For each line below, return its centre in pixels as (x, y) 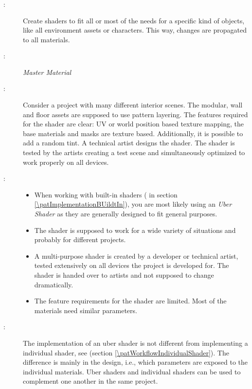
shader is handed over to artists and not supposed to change (124, 274)
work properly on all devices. (66, 162)
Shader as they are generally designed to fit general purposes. (126, 214)
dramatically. (54, 284)
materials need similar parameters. (86, 310)
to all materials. (46, 39)
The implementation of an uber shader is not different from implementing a (135, 343)
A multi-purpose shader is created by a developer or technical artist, (136, 256)
